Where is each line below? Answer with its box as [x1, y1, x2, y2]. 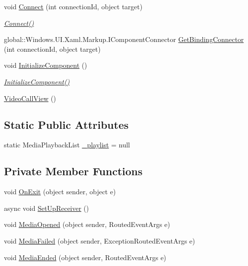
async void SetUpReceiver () [4, 203, 89, 213]
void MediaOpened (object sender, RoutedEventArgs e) [4, 219, 170, 229]
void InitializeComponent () [4, 60, 87, 70]
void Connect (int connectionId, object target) [4, 1, 143, 11]
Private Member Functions [4, 164, 143, 179]
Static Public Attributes [4, 117, 129, 132]
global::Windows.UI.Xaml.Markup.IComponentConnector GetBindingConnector [4, 34, 244, 44]
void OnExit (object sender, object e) [4, 186, 116, 197]
